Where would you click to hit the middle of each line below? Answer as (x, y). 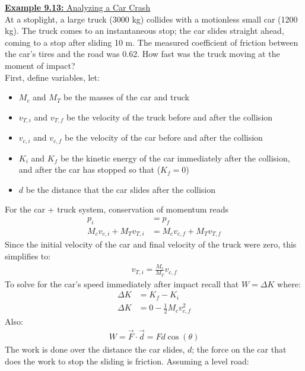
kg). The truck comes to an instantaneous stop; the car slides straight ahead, (144, 31)
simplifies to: (28, 256)
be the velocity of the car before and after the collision (164, 137)
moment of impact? (40, 65)
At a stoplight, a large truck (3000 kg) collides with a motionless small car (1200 (151, 19)
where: (289, 283)
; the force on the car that (239, 349)
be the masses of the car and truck (126, 97)
